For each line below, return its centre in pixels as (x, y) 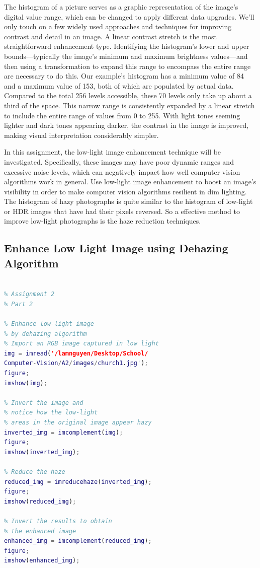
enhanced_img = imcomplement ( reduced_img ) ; (78, 541)
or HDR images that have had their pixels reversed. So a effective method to (122, 211)
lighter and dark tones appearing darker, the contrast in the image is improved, (126, 125)
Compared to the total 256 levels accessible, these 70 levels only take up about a (128, 95)
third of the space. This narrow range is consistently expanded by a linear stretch (129, 105)
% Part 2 (19, 304)
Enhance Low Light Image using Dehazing (116, 248)
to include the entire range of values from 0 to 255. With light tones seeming (122, 115)
